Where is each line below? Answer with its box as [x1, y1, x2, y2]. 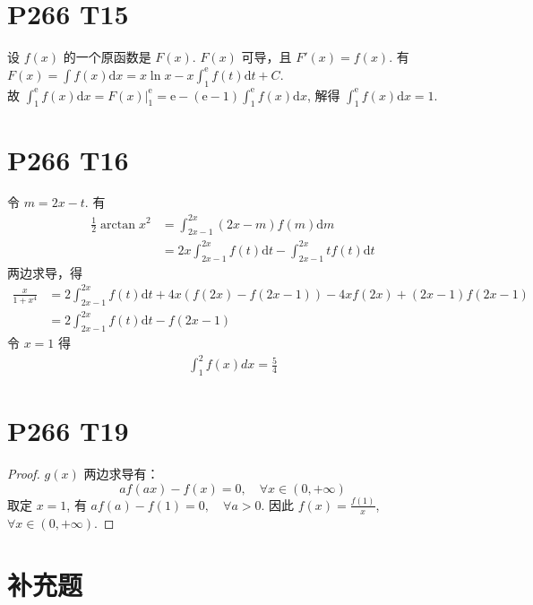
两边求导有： [83, 463, 159, 482]
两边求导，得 [7, 263, 82, 281]
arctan [100, 218, 136, 231]
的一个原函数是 [63, 48, 151, 66]
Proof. [7, 463, 40, 482]
